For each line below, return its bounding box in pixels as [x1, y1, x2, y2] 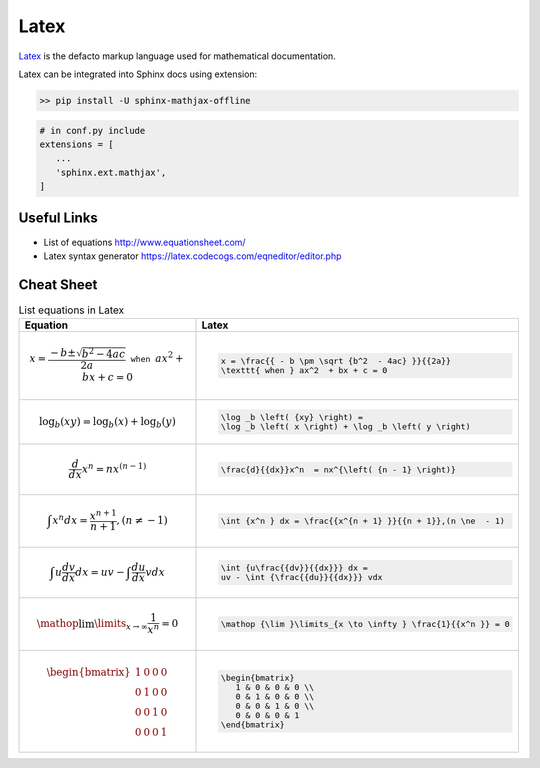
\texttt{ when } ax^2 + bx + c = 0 [220, 365, 388, 376]
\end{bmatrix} [220, 720, 285, 730]
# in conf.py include [39, 125, 146, 136]
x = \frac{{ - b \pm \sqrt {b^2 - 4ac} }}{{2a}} [220, 356, 452, 367]
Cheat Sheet [18, 276, 98, 293]
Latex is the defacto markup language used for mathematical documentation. [18, 50, 337, 62]
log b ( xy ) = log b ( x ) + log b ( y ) [38, 415, 177, 430]
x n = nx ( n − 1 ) [81, 460, 147, 475]
